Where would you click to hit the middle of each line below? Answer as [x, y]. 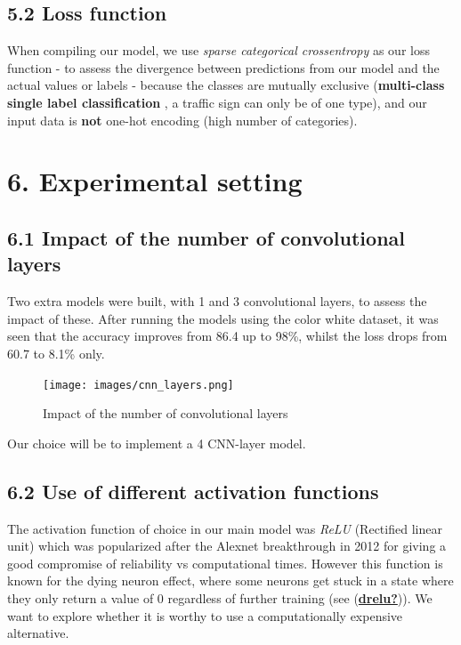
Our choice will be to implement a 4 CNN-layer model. [157, 443]
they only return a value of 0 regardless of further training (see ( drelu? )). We [220, 597]
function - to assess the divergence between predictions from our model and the [223, 67]
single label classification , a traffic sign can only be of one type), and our [217, 102]
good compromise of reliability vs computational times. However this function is [225, 563]
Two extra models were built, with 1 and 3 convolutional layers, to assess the [217, 301]
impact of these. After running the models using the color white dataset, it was [223, 318]
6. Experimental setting [155, 181]
